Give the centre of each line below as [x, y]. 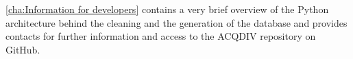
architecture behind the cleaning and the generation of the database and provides [176, 22]
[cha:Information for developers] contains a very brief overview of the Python [167, 9]
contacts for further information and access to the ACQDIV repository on [161, 36]
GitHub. [23, 49]
